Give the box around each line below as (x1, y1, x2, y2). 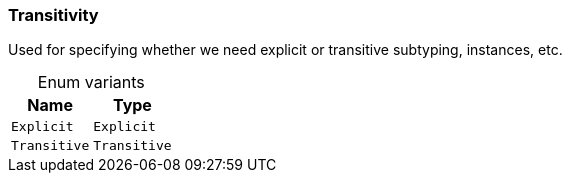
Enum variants (37, 72, 145, 93)
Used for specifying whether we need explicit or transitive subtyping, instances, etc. (8, 41, 563, 59)
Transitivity (8, 5, 99, 25)
